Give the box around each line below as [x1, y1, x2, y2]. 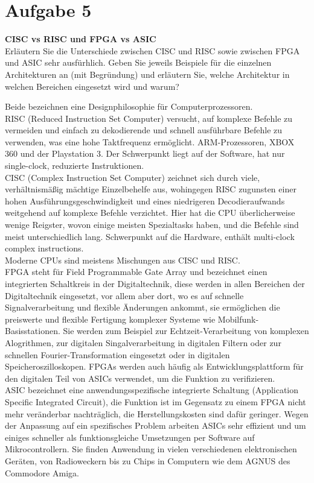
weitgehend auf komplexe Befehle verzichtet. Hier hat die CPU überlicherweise [5, 206, 295, 219]
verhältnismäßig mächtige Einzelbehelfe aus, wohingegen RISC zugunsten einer [5, 183, 296, 195]
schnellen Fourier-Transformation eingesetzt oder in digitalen [5, 348, 230, 361]
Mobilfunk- [217, 312, 259, 325]
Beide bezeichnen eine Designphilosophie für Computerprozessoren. [5, 100, 253, 113]
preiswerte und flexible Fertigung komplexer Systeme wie [5, 312, 216, 325]
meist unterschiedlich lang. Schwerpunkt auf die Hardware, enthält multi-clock [5, 230, 295, 242]
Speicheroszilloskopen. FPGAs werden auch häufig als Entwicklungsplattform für [5, 360, 304, 373]
